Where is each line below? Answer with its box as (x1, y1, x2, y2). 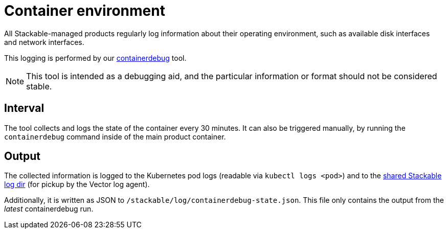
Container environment (4, 2, 165, 19)
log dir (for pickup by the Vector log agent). (4, 180, 150, 189)
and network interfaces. (4, 37, 84, 46)
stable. (26, 81, 52, 91)
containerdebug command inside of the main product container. (4, 132, 226, 141)
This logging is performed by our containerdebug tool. (4, 53, 187, 62)
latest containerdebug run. (4, 204, 94, 214)
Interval (4, 102, 44, 115)
